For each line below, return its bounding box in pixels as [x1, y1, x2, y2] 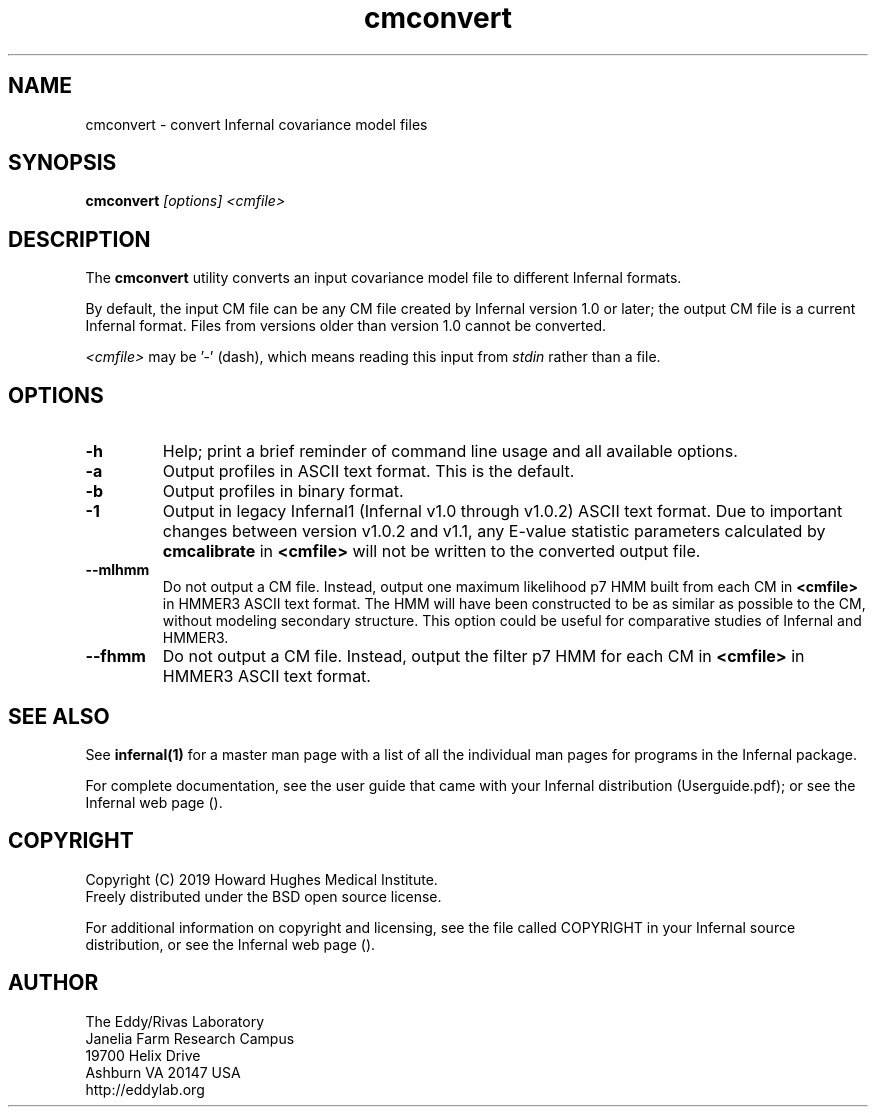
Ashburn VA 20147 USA [85, 1063, 241, 1081]
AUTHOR [8, 970, 99, 996]
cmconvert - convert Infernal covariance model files [85, 115, 428, 133]
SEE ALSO [8, 703, 110, 729]
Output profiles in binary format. [162, 481, 404, 502]
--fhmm [85, 646, 146, 667]
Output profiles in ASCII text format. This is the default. [162, 461, 575, 482]
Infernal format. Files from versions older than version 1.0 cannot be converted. [85, 317, 607, 335]
